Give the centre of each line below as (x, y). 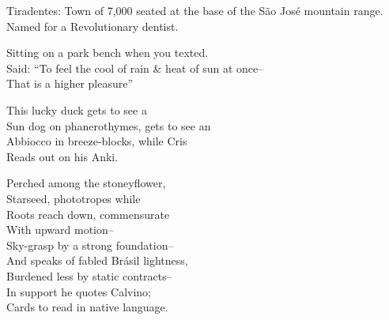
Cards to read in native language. (87, 307)
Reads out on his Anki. (62, 156)
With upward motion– (60, 230)
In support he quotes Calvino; (79, 291)
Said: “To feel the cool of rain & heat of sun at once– (135, 68)
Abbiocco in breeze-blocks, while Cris (97, 141)
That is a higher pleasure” (70, 83)
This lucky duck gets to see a (77, 109)
